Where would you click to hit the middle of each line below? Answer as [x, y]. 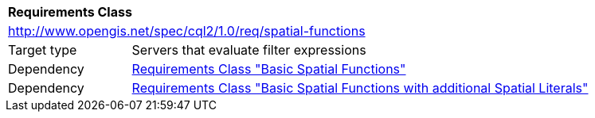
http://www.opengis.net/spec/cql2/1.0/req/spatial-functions [187, 31]
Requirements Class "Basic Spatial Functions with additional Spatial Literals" [360, 88]
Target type [43, 50]
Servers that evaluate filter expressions [249, 50]
